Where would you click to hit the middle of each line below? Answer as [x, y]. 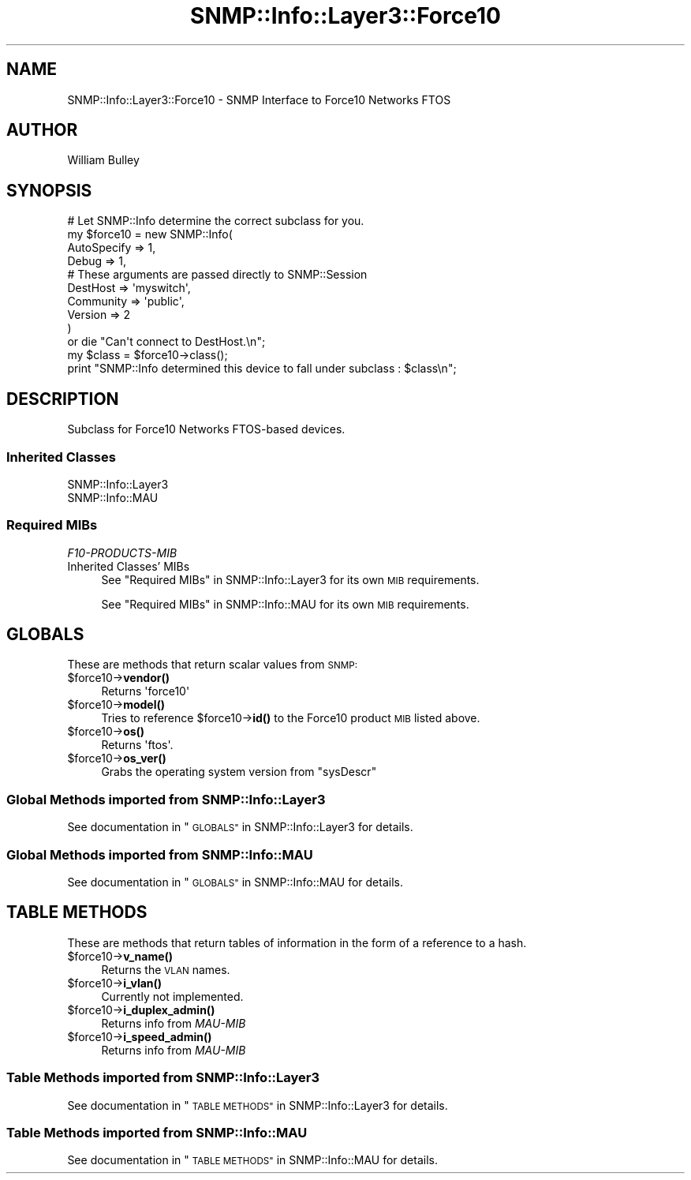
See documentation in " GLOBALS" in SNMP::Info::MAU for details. [235, 882]
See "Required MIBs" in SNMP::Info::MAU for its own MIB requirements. [285, 604]
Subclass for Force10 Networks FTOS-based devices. [206, 429]
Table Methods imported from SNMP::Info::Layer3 [163, 1078]
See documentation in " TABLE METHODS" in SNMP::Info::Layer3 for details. [258, 1105]
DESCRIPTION [63, 399]
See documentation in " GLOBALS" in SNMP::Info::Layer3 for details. [240, 827]
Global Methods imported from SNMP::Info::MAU [160, 854]
